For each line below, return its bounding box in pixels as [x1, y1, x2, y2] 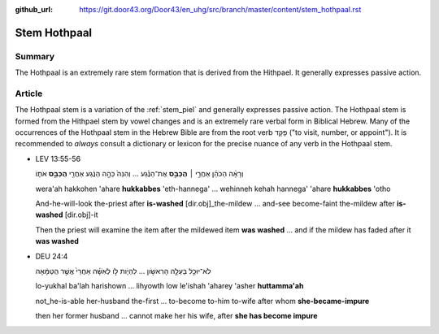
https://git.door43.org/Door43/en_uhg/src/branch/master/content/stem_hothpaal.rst [79, 5, 362, 14]
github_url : [15, 5, 53, 14]
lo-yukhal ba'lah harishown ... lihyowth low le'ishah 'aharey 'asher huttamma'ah [35, 281, 304, 291]
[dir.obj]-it [64, 210, 98, 219]
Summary [15, 50, 55, 62]
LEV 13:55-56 [35, 154, 81, 163]
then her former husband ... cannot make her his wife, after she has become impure [35, 311, 318, 321]
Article [15, 88, 43, 99]
